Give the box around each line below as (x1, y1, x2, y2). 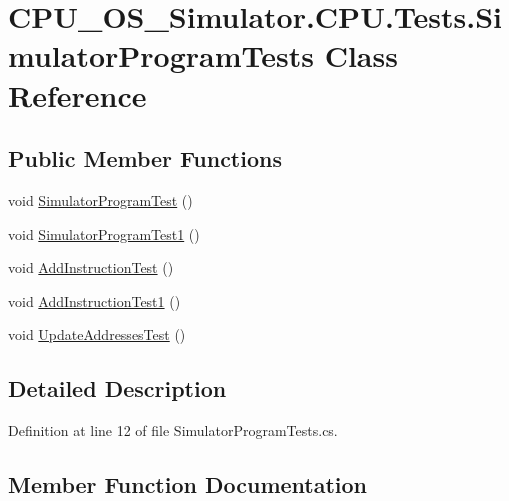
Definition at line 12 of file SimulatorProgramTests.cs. (8, 420, 338, 441)
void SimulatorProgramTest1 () (8, 223, 200, 244)
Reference (8, 74, 147, 115)
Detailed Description (8, 373, 227, 404)
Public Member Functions (8, 143, 282, 174)
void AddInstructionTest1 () (8, 290, 181, 311)
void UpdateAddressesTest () (8, 324, 186, 345)
